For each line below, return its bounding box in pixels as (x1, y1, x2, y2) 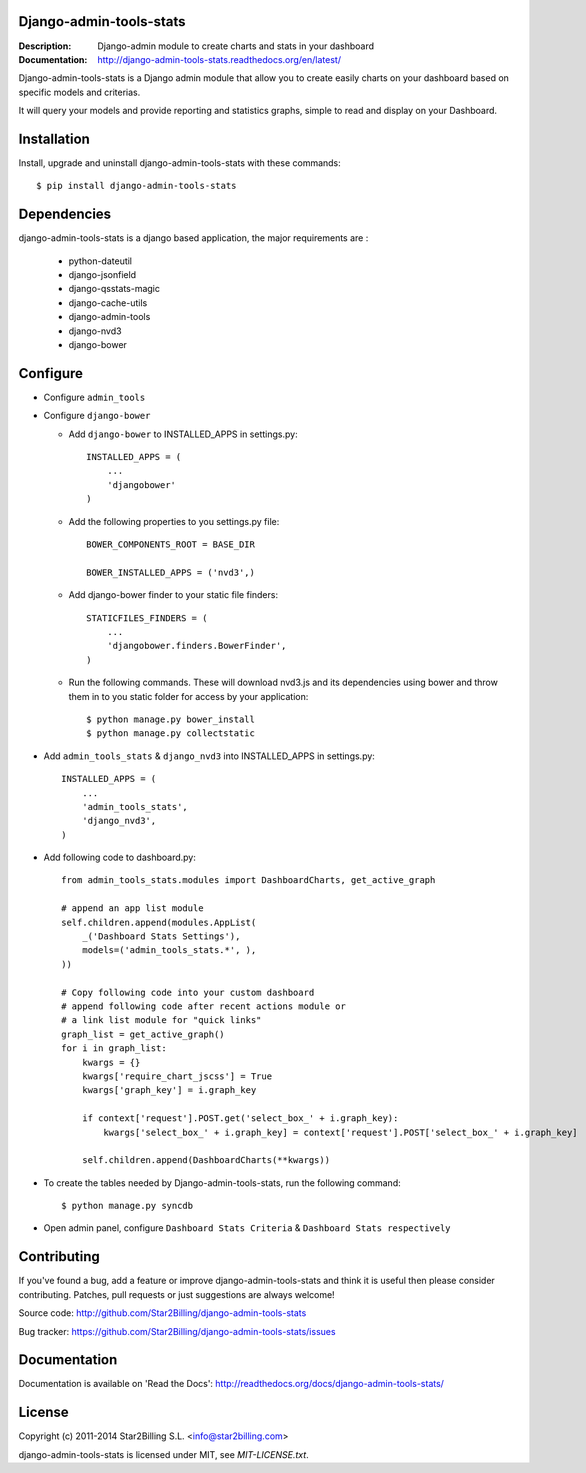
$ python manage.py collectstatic (86, 728, 255, 739)
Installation (18, 130, 90, 147)
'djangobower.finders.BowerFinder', (106, 640, 287, 652)
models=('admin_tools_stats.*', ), (81, 945, 257, 956)
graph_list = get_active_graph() (61, 1028, 225, 1040)
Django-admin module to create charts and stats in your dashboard (97, 40, 375, 52)
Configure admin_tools (43, 391, 146, 403)
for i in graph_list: (61, 1043, 167, 1054)
